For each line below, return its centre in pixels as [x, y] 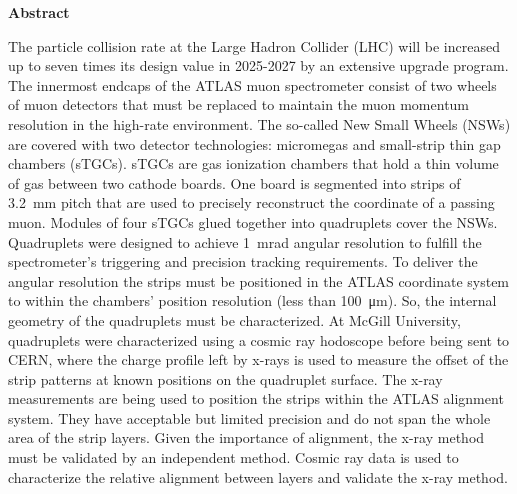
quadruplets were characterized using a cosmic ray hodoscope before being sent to [259, 339]
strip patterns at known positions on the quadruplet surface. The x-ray [225, 378]
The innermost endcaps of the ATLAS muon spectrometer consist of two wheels [252, 84]
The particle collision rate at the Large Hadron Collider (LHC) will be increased [254, 45]
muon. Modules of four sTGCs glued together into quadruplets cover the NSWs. [253, 221]
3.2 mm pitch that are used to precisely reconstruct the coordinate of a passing [251, 202]
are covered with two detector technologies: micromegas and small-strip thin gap [254, 143]
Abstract [39, 12]
